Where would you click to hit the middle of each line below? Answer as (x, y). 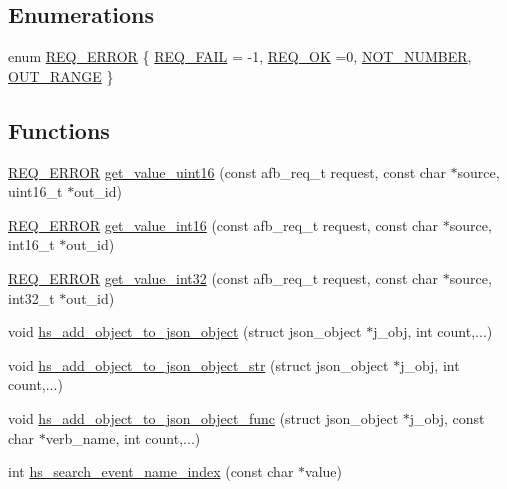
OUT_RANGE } (61, 75)
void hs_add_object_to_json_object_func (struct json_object (203, 417)
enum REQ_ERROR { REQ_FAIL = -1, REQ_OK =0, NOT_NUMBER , (240, 56)
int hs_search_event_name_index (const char (151, 471)
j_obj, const (447, 417)
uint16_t (35, 191)
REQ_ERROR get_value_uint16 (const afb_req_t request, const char (227, 171)
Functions (59, 129)
